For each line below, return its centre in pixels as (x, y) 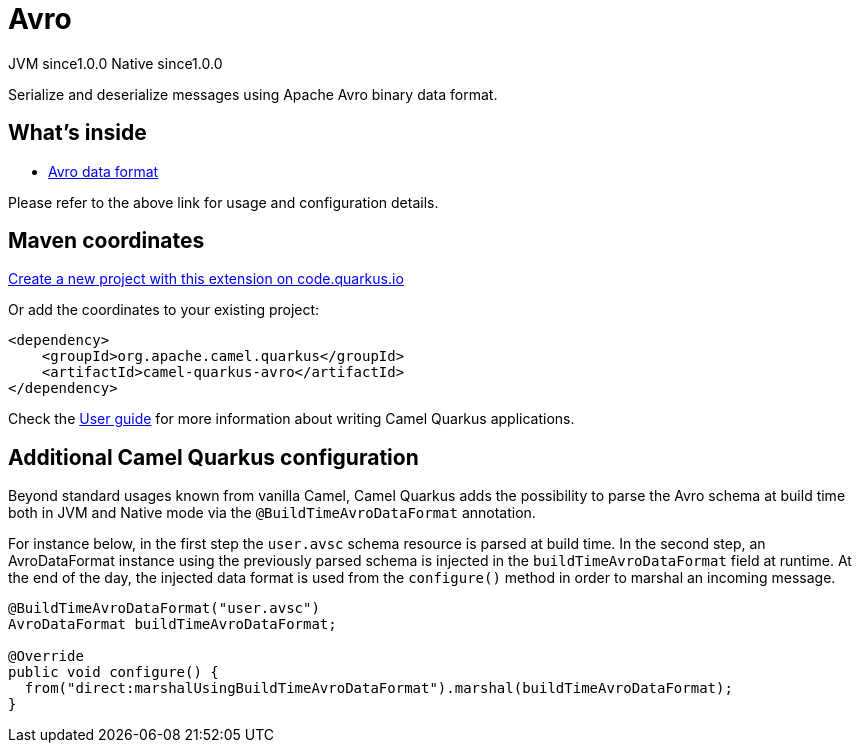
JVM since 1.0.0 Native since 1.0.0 (115, 63)
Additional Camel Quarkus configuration (213, 457)
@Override (46, 656)
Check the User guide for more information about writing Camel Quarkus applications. (291, 419)
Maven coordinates (106, 241)
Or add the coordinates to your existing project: (164, 310)
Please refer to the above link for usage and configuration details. (223, 202)
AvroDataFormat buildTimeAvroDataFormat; (172, 624)
